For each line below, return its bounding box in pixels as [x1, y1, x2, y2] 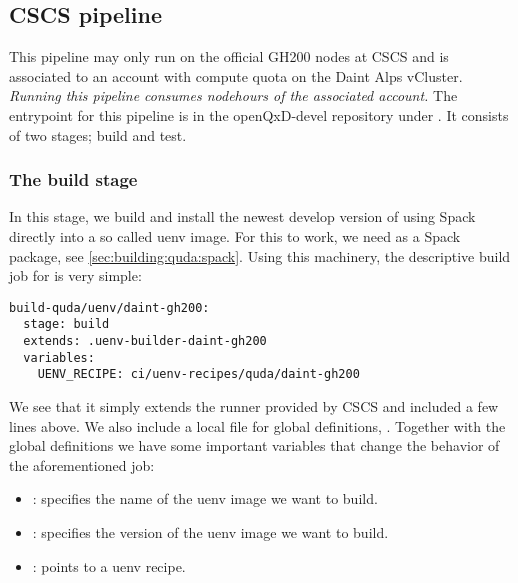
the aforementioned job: [9, 454, 155, 475]
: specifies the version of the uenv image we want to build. [32, 522, 389, 543]
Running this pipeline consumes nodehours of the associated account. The [9, 85, 458, 106]
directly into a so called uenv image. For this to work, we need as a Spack [9, 225, 461, 246]
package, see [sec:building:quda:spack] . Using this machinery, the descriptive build [9, 245, 511, 266]
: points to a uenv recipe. [32, 555, 186, 576]
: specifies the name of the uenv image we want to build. [32, 488, 378, 509]
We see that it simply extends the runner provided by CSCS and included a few [9, 396, 499, 417]
